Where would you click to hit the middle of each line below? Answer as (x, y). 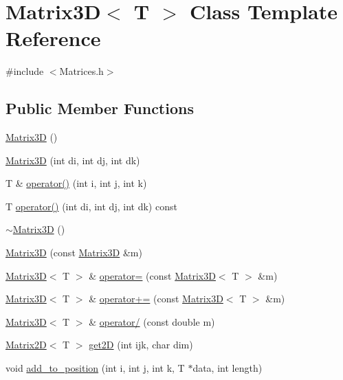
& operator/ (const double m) (152, 321)
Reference (53, 38)
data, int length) (228, 368)
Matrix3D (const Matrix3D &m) (74, 253)
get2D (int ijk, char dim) (141, 345)
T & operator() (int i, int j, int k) (76, 183)
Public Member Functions (100, 108)
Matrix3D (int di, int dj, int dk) (73, 160)
